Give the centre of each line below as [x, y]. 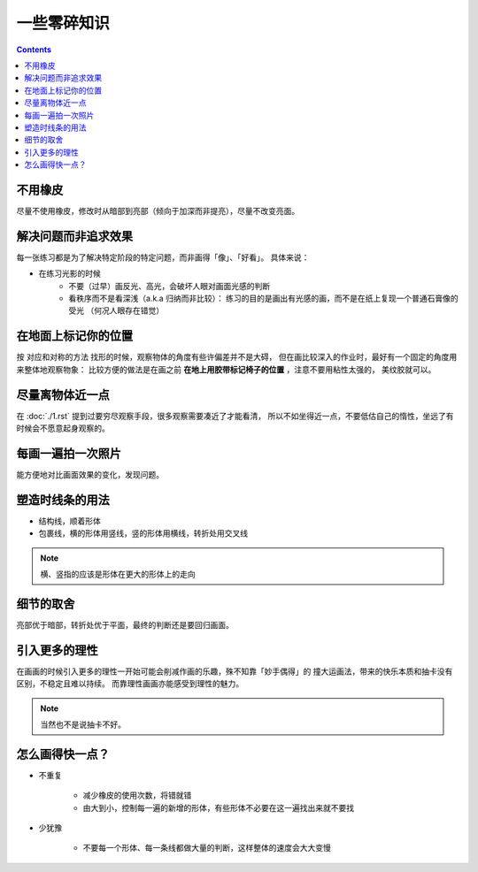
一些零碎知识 [63, 23]
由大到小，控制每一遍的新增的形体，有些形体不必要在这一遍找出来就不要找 [218, 807]
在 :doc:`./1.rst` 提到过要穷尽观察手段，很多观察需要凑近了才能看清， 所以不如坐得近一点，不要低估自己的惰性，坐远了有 [235, 416]
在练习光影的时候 [69, 273]
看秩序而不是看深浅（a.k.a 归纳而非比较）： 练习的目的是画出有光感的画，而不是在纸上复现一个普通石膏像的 [264, 298]
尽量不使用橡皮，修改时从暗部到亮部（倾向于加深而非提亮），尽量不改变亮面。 [158, 210]
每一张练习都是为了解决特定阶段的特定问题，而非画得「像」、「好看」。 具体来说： [163, 257]
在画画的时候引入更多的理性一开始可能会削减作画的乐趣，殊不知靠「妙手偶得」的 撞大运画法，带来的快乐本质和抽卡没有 [235, 671]
